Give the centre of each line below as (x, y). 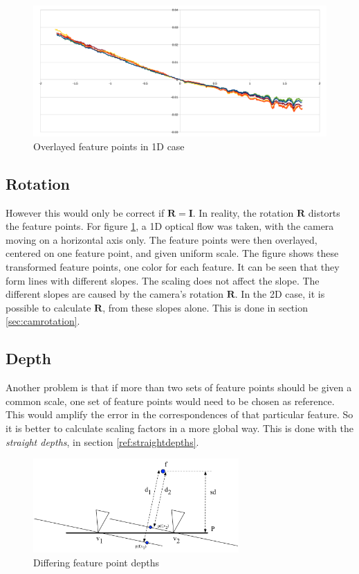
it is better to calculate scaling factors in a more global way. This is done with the (179, 428)
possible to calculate (48, 307)
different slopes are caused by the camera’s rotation (115, 294)
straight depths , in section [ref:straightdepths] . (102, 441)
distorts (324, 212)
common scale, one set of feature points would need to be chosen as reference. (170, 401)
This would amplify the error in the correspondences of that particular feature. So (179, 414)
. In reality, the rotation (243, 212)
